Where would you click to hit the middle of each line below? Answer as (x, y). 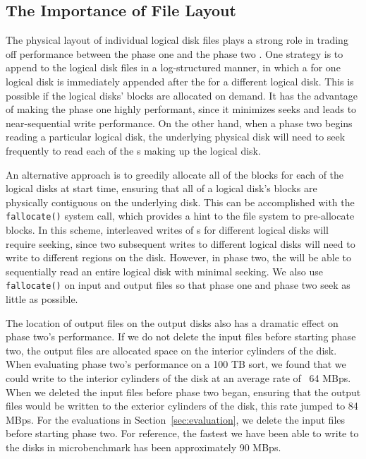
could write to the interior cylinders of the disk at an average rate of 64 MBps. (178, 377)
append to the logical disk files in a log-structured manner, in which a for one (173, 67)
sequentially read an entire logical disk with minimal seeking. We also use (165, 271)
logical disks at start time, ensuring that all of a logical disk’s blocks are (161, 188)
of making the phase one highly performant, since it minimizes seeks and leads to (181, 109)
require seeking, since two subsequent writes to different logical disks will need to (181, 243)
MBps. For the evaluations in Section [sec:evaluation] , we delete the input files (176, 419)
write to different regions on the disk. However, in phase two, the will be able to (178, 257)
